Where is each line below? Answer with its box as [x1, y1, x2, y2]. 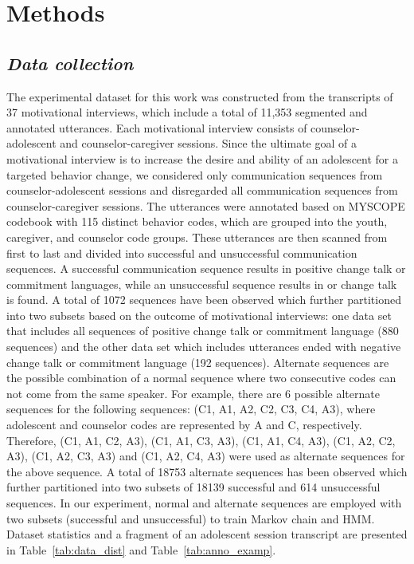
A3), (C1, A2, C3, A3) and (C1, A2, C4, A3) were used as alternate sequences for [6, 448, 405, 464]
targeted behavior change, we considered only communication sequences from [6, 166, 383, 183]
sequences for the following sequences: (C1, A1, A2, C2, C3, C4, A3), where [6, 400, 376, 417]
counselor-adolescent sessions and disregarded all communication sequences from [6, 182, 398, 199]
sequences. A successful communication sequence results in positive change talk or [6, 260, 406, 277]
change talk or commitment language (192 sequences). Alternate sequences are [6, 353, 389, 370]
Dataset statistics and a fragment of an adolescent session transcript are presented [6, 526, 408, 542]
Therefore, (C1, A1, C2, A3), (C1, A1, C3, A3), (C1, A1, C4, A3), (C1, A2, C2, [6, 432, 396, 448]
